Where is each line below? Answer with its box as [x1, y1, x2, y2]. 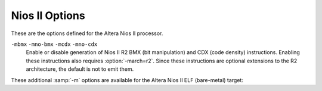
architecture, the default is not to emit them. [26, 65, 134, 73]
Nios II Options [11, 9, 86, 22]
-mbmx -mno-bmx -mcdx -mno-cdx [11, 40, 98, 48]
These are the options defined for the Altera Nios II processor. [11, 30, 163, 37]
